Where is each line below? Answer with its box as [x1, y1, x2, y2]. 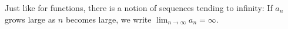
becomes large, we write [65, 13, 152, 25]
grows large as [5, 13, 56, 25]
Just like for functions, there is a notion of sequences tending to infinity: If [5, 2, 273, 13]
